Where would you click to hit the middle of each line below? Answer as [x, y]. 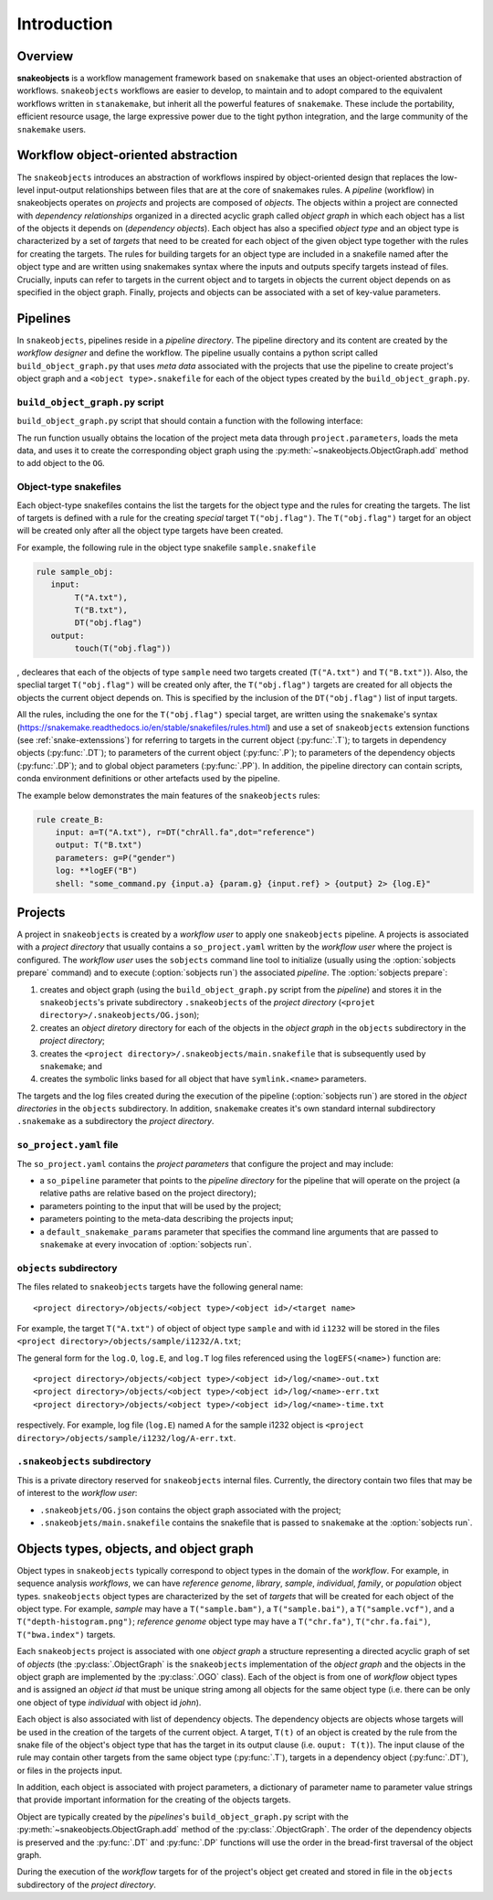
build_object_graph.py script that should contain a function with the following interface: [190, 421]
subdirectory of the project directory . [87, 1884]
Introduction [65, 24]
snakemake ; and [71, 1066]
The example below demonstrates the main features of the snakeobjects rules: [168, 795]
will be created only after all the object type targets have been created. [150, 531]
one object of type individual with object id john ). [109, 1702]
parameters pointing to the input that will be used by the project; [161, 1205]
